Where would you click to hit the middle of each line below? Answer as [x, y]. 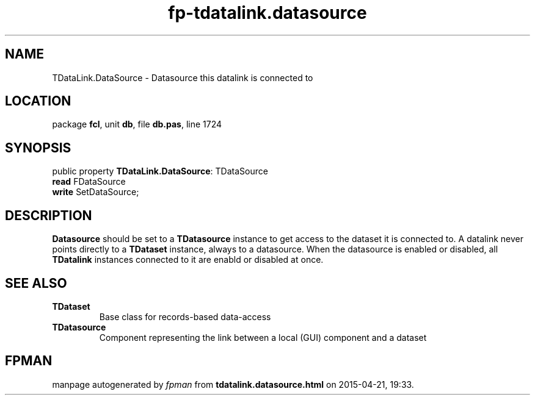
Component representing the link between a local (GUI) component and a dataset [263, 337]
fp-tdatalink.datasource [267, 13]
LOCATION [38, 101]
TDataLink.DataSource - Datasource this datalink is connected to [183, 77]
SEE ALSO [36, 283]
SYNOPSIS [38, 148]
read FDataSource [89, 182]
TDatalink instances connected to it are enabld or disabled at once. [188, 260]
